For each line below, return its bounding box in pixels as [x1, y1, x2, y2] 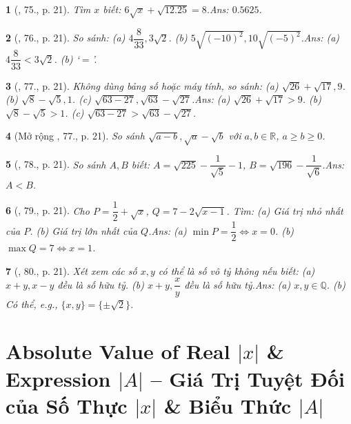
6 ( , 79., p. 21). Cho [6, 203, 90, 218]
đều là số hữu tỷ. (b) [57, 277, 144, 291]
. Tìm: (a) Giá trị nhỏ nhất [226, 203, 343, 218]
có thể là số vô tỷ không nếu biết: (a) [158, 263, 315, 278]
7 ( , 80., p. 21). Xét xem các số [6, 263, 137, 278]
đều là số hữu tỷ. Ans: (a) [184, 277, 291, 291]
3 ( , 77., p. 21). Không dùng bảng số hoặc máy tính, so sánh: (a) [6, 78, 279, 93]
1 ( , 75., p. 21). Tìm [6, 2, 91, 16]
